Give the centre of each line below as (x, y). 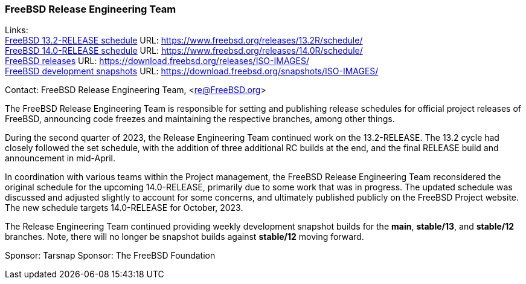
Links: (17, 30)
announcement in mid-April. (60, 158)
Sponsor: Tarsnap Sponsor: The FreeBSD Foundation (110, 256)
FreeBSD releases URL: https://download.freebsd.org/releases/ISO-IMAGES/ (157, 61)
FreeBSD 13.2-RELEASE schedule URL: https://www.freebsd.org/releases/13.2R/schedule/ (184, 40)
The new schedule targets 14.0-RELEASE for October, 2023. (124, 208)
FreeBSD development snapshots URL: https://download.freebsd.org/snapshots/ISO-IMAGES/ (192, 71)
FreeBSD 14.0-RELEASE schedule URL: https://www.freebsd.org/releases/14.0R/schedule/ (184, 51)
